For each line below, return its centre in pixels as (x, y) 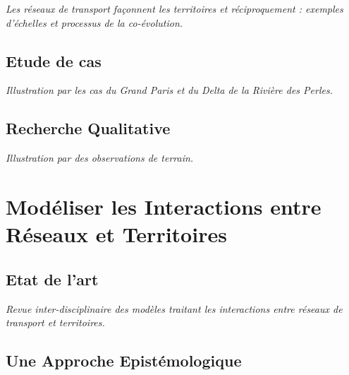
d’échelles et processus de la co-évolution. (94, 22)
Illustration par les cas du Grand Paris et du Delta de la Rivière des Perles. (169, 90)
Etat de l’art (52, 279)
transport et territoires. (55, 322)
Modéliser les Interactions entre (164, 206)
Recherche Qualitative (88, 128)
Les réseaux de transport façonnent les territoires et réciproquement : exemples (174, 8)
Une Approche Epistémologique (124, 361)
